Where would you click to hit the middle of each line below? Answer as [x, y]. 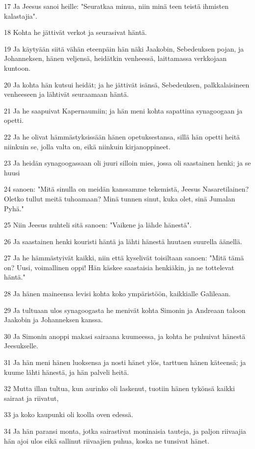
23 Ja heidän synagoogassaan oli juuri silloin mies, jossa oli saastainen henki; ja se [127, 163]
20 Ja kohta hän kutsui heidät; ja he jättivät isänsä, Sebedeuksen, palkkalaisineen [127, 84]
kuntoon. [17, 68]
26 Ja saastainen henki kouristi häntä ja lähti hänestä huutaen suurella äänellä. [123, 241]
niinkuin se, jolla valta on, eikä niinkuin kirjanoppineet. [87, 146]
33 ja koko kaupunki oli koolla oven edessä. [69, 414]
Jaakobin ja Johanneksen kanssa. [53, 320]
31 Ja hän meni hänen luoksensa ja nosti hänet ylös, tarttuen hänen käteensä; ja [125, 362]
